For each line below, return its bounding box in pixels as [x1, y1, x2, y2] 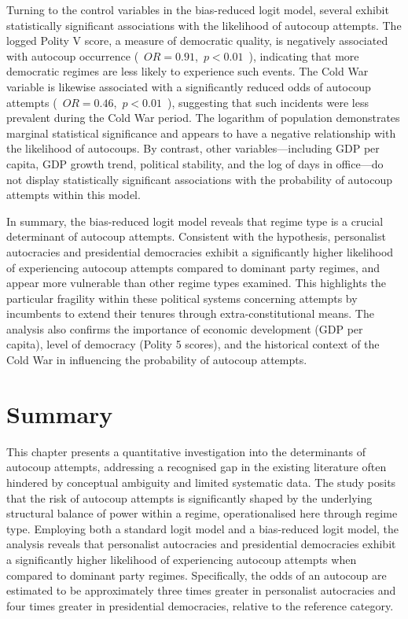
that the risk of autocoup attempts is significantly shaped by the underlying [6, 489, 373, 506]
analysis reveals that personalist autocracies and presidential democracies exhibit [6, 536, 396, 552]
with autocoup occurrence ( [6, 47, 139, 64]
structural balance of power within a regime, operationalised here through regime [6, 505, 398, 521]
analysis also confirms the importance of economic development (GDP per [6, 320, 363, 337]
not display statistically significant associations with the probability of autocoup [6, 171, 393, 187]
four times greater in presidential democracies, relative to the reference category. [6, 597, 394, 613]
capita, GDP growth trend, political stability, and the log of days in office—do [6, 155, 384, 171]
